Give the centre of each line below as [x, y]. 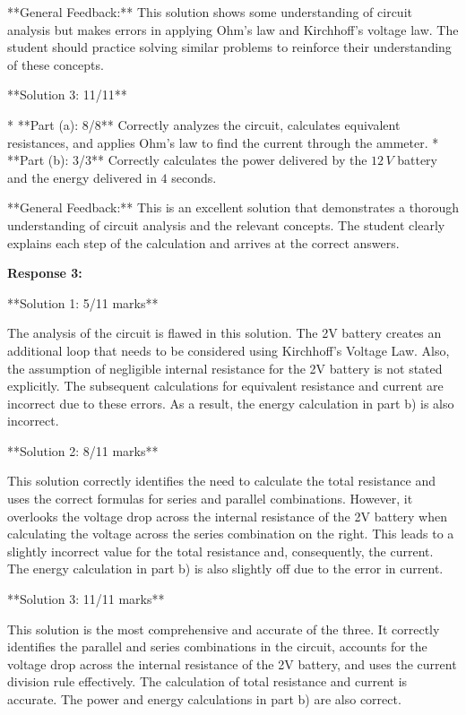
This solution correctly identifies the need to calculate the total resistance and [222, 481]
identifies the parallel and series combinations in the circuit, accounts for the [217, 646]
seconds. [194, 177]
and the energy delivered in [82, 177]
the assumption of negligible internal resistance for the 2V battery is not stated [225, 368]
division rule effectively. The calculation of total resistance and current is [207, 681]
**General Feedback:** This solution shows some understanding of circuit [210, 12]
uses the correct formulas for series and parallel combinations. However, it [210, 499]
